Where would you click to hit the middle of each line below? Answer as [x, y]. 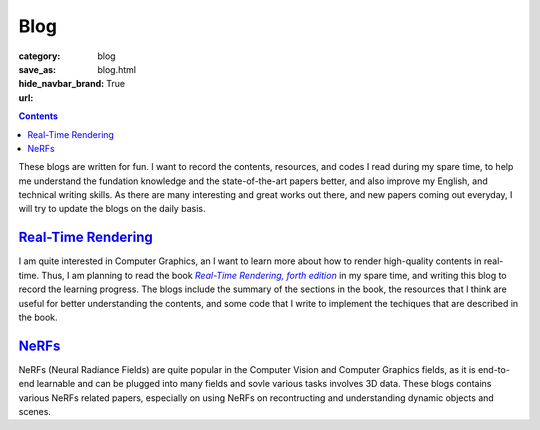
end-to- [493, 369]
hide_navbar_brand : [61, 84]
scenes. [35, 411]
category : [39, 56]
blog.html [117, 69]
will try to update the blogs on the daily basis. [112, 209]
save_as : [37, 69]
